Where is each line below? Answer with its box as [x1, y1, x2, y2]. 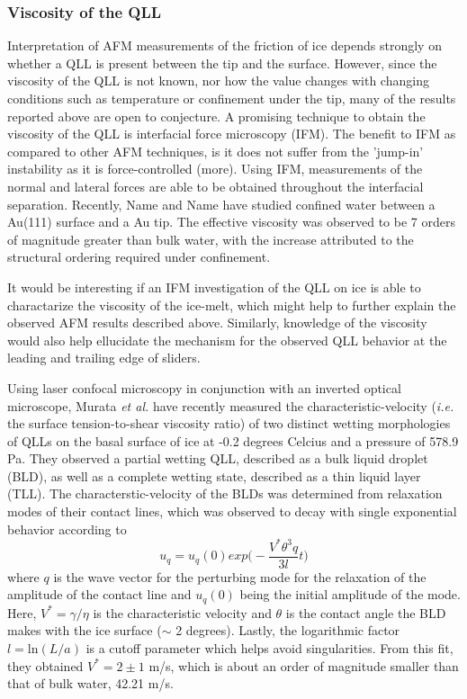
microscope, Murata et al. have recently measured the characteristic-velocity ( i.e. [7, 396, 454, 415]
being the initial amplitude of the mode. [239, 585, 461, 604]
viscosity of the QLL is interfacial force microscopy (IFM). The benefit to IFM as [7, 124, 456, 143]
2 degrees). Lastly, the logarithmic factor [175, 621, 400, 640]
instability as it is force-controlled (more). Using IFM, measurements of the [7, 159, 423, 178]
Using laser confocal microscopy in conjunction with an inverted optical [7, 378, 401, 397]
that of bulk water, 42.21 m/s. [7, 674, 174, 693]
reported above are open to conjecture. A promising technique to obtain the [7, 106, 426, 125]
